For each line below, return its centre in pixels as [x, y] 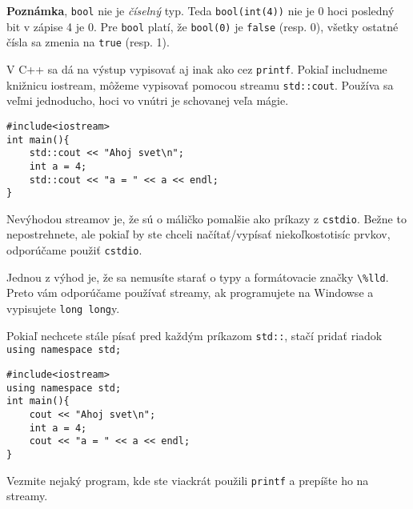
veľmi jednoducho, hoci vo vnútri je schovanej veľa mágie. [148, 100]
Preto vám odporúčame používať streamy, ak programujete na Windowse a [190, 293]
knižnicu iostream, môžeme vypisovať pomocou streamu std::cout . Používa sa [200, 84]
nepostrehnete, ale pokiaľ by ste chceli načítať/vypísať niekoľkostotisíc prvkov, [198, 234]
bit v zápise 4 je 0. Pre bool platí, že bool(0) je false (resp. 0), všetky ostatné [202, 26]
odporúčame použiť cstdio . [74, 250]
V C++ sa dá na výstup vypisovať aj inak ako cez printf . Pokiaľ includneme [197, 68]
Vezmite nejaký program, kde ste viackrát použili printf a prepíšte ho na [188, 480]
